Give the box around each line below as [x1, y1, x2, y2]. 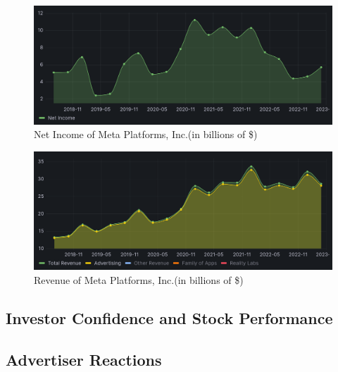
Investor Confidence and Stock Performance [6, 306, 333, 328]
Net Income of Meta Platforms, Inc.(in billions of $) [34, 127, 258, 142]
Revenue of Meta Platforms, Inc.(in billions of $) [34, 272, 244, 287]
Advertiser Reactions [6, 348, 162, 370]
